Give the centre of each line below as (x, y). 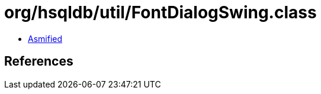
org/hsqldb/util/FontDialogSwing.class (160, 12)
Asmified (45, 38)
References (39, 61)
